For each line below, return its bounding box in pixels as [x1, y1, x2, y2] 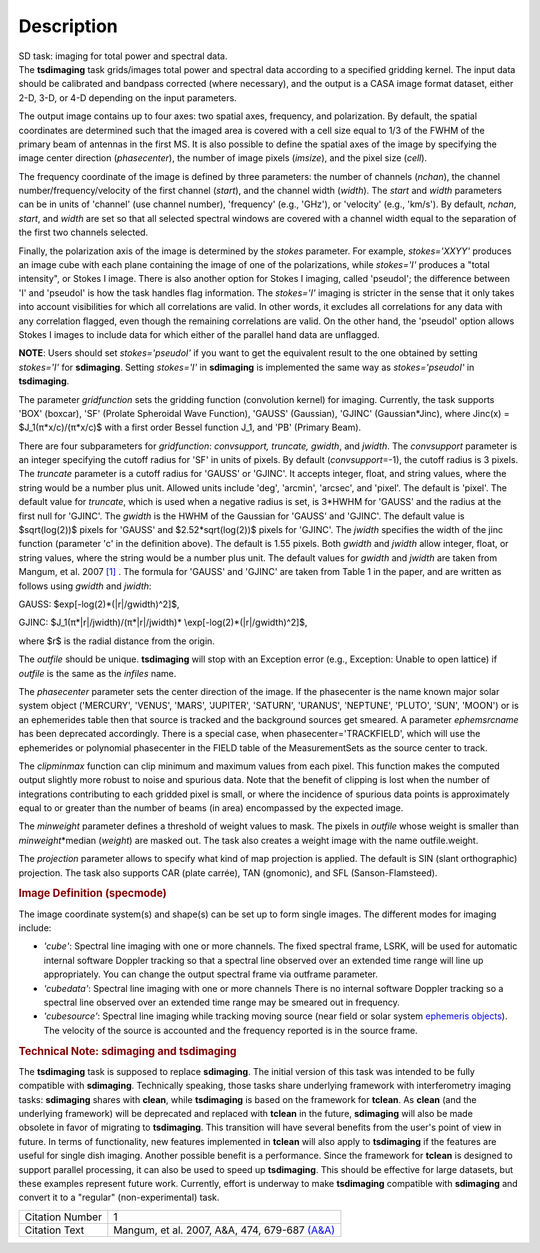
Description [18, 15, 119, 37]
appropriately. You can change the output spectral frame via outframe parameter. [43, 968, 379, 980]
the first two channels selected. [18, 226, 149, 239]
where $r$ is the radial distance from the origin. [18, 635, 215, 647]
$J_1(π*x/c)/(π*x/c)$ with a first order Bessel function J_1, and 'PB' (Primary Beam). [18, 421, 362, 434]
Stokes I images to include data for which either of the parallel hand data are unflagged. [18, 328, 380, 340]
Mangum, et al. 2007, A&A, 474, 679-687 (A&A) [113, 1223, 335, 1237]
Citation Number [24, 1210, 102, 1224]
